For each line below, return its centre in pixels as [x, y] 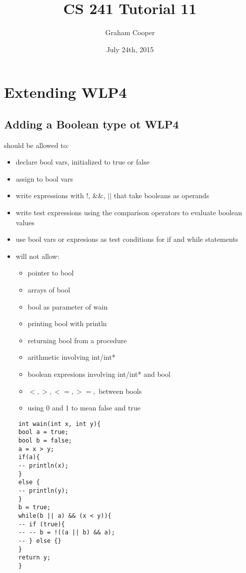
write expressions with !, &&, [60, 195]
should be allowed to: [36, 145]
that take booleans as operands [161, 195]
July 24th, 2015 [130, 49]
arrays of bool [49, 290]
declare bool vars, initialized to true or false [82, 162]
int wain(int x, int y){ [59, 424]
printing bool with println [67, 323]
